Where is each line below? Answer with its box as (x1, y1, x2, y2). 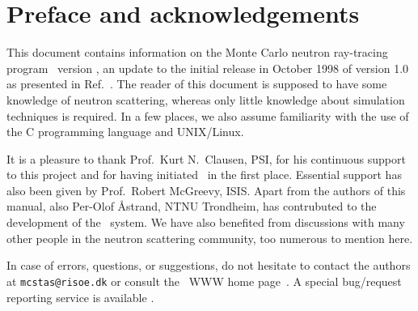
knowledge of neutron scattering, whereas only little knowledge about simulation (6, 91, 405, 108)
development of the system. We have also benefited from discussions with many (6, 214, 405, 231)
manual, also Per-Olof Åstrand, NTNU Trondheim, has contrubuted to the (6, 198, 377, 215)
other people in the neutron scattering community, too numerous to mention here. (6, 229, 413, 246)
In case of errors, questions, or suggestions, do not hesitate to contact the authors (6, 257, 411, 274)
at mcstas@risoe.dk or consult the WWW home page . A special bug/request (6, 272, 402, 289)
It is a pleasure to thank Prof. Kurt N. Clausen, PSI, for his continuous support (6, 150, 406, 167)
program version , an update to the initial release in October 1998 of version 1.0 (6, 59, 409, 76)
